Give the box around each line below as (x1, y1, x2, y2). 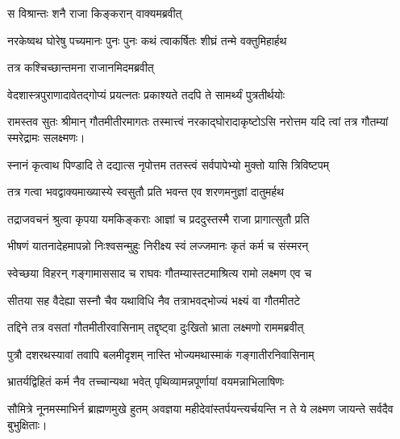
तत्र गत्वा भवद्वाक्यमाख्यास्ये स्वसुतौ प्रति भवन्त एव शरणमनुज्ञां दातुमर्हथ (7, 183, 284, 200)
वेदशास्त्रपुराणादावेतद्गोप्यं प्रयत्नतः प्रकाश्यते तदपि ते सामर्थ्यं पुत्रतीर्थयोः (7, 86, 285, 102)
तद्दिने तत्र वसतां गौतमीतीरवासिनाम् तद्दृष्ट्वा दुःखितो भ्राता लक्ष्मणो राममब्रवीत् (7, 319, 304, 336)
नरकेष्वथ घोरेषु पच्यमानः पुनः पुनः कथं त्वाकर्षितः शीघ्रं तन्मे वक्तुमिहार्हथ (7, 31, 287, 48)
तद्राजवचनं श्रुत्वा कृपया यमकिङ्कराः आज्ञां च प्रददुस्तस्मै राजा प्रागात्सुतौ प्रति (7, 210, 310, 227)
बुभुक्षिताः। (7, 416, 48, 433)
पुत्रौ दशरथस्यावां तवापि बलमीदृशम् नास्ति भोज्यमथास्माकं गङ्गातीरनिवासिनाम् (7, 345, 315, 362)
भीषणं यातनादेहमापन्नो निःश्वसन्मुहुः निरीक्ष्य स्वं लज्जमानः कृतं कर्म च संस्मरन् (7, 237, 309, 254)
